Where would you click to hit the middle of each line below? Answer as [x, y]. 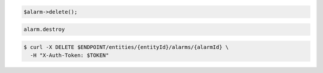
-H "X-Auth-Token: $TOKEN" [70, 55]
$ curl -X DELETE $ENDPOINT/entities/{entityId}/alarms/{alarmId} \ [126, 47]
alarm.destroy [44, 29]
